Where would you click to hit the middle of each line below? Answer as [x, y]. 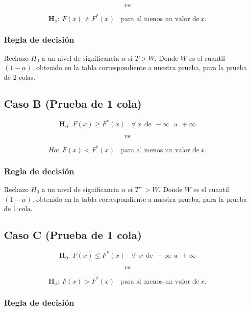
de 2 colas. [20, 77]
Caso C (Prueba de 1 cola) [73, 235]
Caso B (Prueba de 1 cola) [73, 103]
